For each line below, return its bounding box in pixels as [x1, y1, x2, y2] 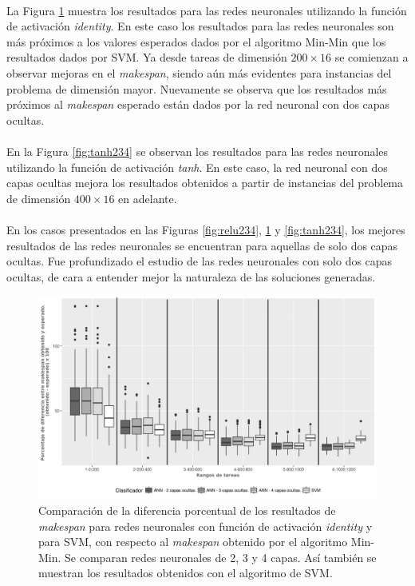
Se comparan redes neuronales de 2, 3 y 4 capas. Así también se [65, 548, 377, 565]
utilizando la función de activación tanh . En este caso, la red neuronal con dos [6, 158, 388, 175]
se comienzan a [334, 49, 409, 66]
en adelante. [118, 189, 177, 206]
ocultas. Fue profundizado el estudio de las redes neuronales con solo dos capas [6, 253, 393, 269]
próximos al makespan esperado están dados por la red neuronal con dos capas [6, 96, 390, 113]
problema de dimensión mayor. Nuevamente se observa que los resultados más [6, 80, 387, 97]
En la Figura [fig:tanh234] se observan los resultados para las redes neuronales [6, 142, 389, 159]
